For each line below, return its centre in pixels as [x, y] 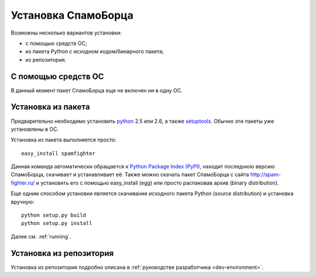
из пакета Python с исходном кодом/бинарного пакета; [95, 51]
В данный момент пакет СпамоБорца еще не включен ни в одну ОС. [97, 90]
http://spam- [265, 175]
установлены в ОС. [35, 129]
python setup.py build [54, 215]
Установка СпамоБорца [72, 15]
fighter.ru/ [23, 183]
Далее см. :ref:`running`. [41, 236]
